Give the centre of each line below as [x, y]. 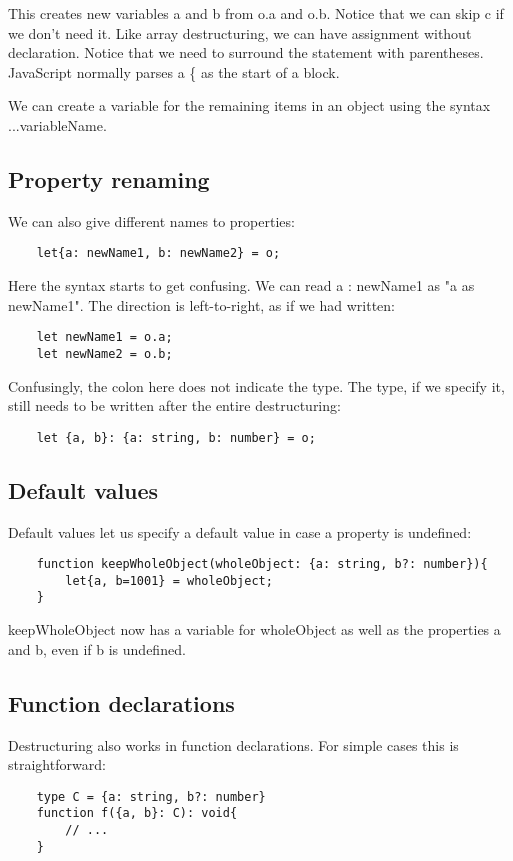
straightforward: [57, 764]
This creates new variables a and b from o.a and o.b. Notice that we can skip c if [256, 13]
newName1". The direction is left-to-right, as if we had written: [201, 304]
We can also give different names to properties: [151, 220]
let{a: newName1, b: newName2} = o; [158, 253]
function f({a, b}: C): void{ [137, 813]
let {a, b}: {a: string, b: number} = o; [176, 437]
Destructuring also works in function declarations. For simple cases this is [233, 744]
